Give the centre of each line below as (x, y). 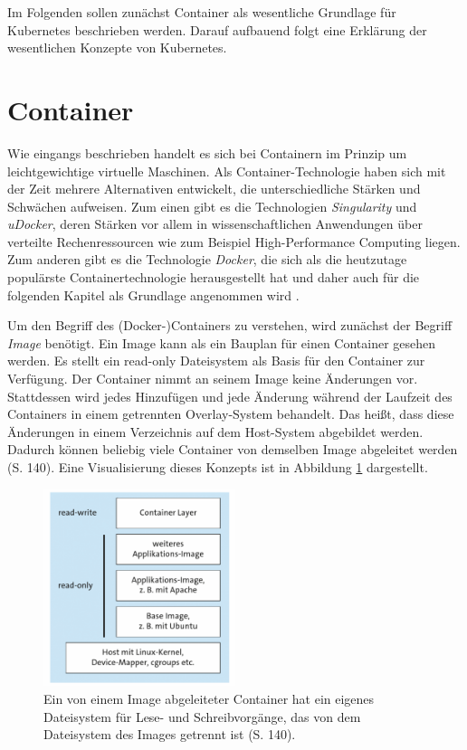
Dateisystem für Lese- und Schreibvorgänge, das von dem (202, 716)
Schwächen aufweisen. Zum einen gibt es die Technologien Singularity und (212, 206)
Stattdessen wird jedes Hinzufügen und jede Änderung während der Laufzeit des (230, 396)
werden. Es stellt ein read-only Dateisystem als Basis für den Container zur (216, 361)
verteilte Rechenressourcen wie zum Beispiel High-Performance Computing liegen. (234, 241)
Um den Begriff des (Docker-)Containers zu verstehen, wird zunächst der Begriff (230, 325)
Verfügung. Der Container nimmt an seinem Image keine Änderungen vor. (213, 379)
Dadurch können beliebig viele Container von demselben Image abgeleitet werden (233, 449)
